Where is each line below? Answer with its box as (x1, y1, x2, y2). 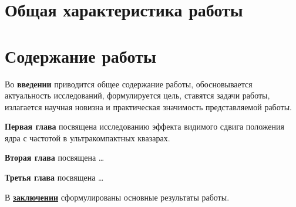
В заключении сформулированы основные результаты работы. (5, 191, 230, 203)
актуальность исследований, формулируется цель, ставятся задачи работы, (5, 89, 270, 101)
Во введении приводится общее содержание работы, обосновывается (5, 77, 253, 90)
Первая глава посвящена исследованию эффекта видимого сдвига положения (5, 120, 284, 133)
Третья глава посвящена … (5, 171, 104, 184)
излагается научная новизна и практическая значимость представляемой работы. (5, 100, 292, 113)
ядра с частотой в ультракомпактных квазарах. (5, 131, 170, 144)
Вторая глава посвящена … (5, 151, 105, 164)
